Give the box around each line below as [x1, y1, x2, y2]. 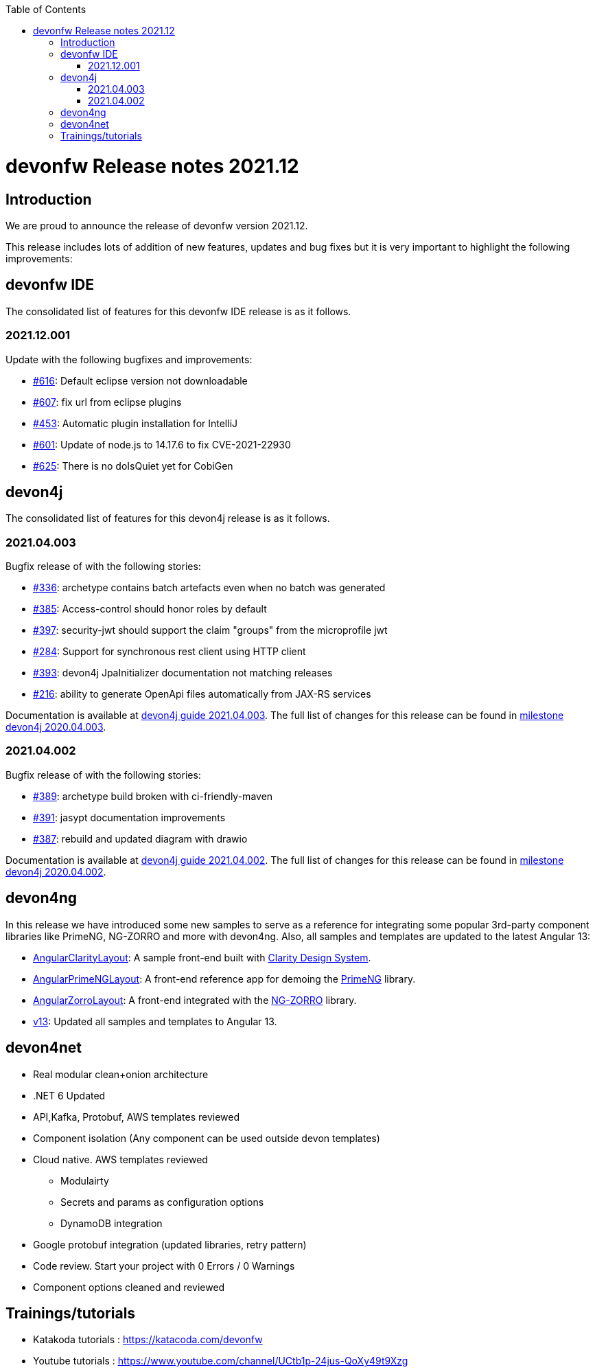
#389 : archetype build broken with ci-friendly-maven [33, 790, 273, 802]
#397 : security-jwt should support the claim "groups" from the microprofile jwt [33, 624, 388, 637]
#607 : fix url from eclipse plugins [33, 396, 182, 408]
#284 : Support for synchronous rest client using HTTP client [33, 645, 306, 658]
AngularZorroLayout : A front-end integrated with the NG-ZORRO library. [33, 994, 357, 1006]
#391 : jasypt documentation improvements [33, 811, 226, 823]
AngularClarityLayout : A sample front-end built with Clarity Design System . [33, 951, 371, 963]
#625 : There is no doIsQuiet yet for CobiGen [33, 459, 233, 472]
